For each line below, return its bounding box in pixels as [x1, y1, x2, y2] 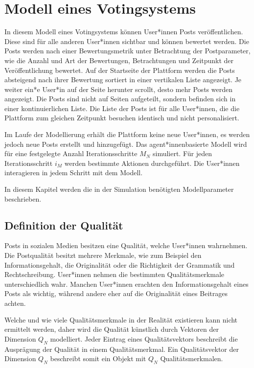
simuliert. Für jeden [152, 148, 212, 159]
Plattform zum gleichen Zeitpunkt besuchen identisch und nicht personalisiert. [4, 113, 239, 123]
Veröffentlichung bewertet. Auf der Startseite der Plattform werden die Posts [4, 65, 235, 75]
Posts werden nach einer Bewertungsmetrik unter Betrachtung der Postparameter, [4, 46, 251, 56]
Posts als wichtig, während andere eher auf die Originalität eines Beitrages [4, 288, 228, 299]
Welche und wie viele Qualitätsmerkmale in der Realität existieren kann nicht [4, 314, 238, 324]
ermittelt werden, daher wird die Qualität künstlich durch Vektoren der [4, 324, 219, 334]
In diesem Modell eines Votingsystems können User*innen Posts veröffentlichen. [4, 26, 243, 37]
